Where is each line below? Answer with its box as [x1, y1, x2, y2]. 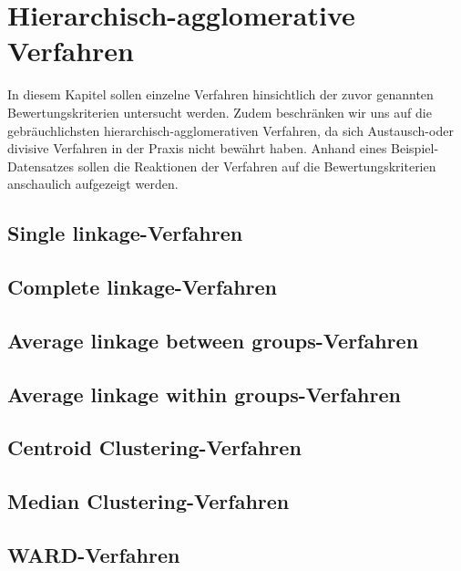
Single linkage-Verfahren [7, 219, 243, 247]
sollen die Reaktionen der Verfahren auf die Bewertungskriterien [77, 156, 436, 175]
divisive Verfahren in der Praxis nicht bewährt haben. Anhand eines [7, 139, 387, 158]
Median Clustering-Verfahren [7, 487, 290, 515]
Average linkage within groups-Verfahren [7, 379, 401, 408]
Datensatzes [7, 156, 75, 175]
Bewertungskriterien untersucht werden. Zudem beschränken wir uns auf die [7, 102, 432, 121]
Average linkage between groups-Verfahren [7, 326, 419, 354]
